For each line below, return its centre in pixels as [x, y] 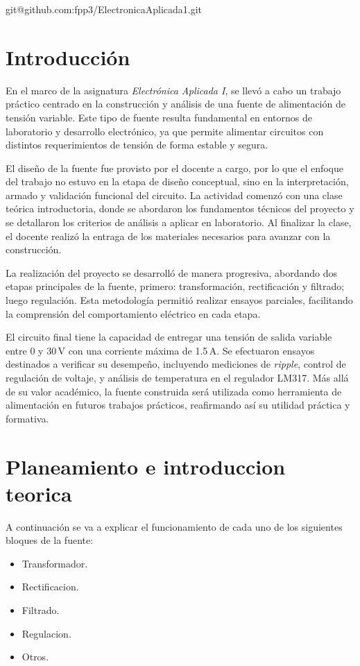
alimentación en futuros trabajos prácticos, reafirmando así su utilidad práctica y [178, 405]
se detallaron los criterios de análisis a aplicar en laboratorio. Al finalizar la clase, [179, 222]
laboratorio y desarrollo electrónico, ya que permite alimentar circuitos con [165, 131]
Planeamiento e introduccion [146, 466]
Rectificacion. [50, 587]
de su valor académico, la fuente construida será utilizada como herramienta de [174, 391]
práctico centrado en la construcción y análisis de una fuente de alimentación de [175, 104]
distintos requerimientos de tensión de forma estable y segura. [137, 145]
